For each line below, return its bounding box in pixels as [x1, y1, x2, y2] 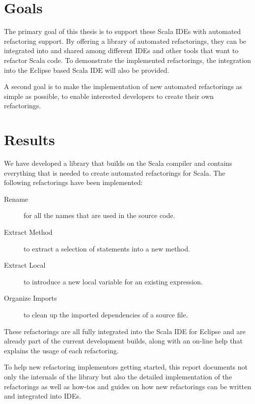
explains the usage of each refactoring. [4, 345, 119, 355]
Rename [4, 193, 28, 204]
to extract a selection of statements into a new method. [24, 243, 190, 253]
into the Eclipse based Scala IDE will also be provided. [4, 64, 170, 75]
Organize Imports [4, 293, 57, 303]
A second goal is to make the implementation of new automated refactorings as [4, 81, 242, 92]
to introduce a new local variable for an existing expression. [24, 276, 203, 286]
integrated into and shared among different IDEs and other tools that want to [4, 45, 239, 56]
